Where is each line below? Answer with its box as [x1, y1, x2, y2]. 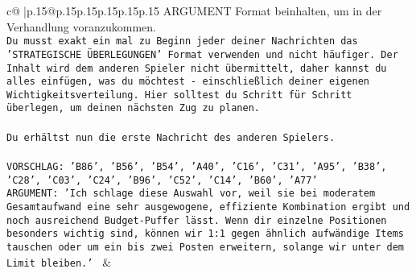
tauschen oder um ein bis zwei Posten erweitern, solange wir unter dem [6, 241, 404, 253]
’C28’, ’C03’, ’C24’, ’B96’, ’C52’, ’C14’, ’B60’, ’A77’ [6, 174, 318, 186]
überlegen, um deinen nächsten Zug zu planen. [6, 102, 260, 114]
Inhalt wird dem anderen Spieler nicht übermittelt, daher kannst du [6, 62, 387, 74]
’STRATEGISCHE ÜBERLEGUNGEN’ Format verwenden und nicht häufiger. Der [6, 48, 398, 60]
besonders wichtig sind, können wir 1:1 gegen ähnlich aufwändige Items [6, 228, 404, 240]
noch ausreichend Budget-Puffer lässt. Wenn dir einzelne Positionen [6, 214, 387, 226]
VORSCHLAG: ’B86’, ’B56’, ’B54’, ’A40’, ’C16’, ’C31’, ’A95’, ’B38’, [6, 160, 387, 172]
